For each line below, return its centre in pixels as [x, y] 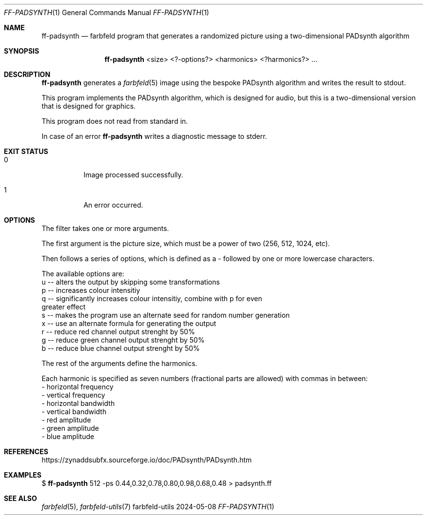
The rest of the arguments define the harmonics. [119, 363]
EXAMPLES [23, 475]
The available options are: [83, 274]
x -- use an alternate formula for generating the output [129, 323]
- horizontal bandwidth [78, 403]
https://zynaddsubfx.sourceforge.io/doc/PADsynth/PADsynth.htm [147, 460]
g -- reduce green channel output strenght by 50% [123, 340]
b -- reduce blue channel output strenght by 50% [121, 348]
